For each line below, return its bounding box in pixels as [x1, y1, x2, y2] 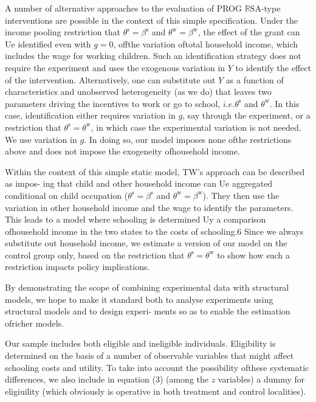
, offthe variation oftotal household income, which [113, 37, 298, 50]
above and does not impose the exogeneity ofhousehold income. [5, 145, 240, 158]
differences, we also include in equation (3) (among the [5, 373, 209, 386]
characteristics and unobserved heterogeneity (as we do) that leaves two [5, 85, 272, 98]
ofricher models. [5, 316, 64, 329]
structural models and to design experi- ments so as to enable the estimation [5, 305, 290, 317]
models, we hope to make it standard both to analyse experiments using [5, 293, 273, 305]
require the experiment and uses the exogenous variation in [5, 61, 225, 74]
